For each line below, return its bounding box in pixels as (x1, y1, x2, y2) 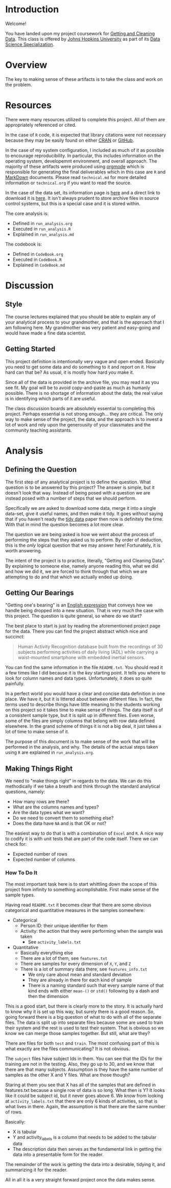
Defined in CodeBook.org (12, 251, 64, 257)
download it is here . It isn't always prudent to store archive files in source (5, 195, 159, 201)
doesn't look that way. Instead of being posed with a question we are (5, 489, 151, 496)
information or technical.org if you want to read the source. (5, 180, 132, 186)
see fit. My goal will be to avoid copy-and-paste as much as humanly (5, 385, 151, 391)
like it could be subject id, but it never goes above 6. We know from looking (5, 1092, 163, 1099)
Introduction (5, 4, 59, 15)
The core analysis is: (5, 210, 49, 216)
